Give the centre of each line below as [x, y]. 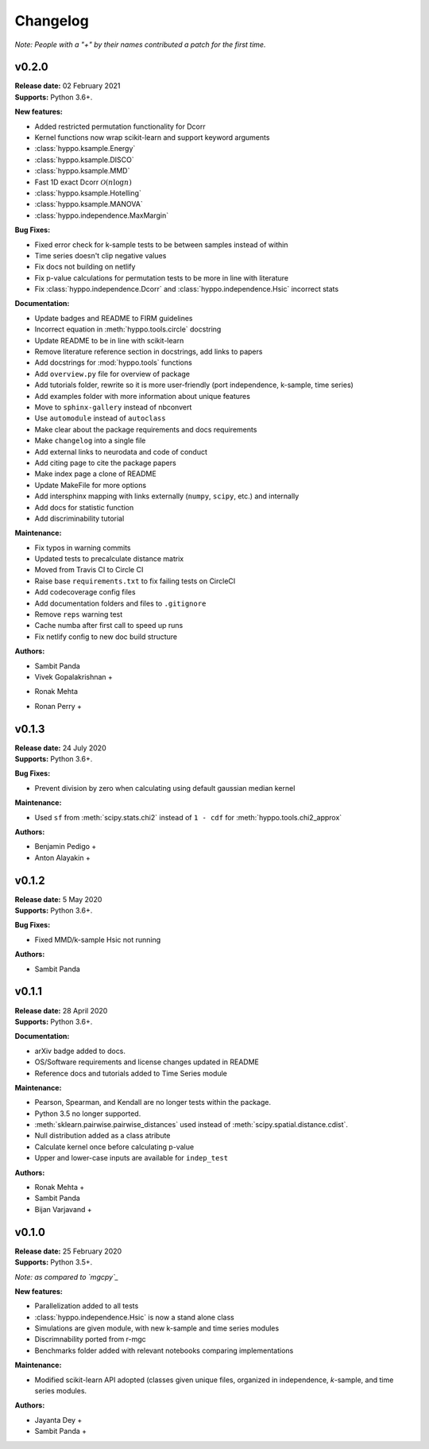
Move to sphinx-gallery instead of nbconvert [113, 407]
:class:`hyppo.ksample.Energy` [85, 149]
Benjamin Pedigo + [66, 847]
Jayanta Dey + [58, 1420]
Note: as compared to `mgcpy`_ [67, 1277]
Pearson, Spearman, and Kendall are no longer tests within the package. [153, 1102]
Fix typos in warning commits [83, 548]
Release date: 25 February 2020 [68, 1251]
